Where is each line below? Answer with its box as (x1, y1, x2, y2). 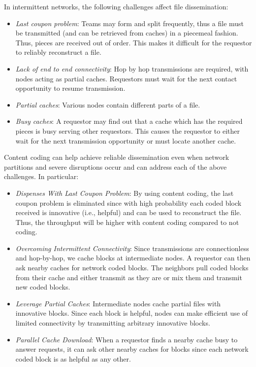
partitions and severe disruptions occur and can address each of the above (4, 161, 227, 172)
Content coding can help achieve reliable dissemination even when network (4, 152, 229, 162)
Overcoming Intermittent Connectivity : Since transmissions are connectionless (15, 243, 249, 253)
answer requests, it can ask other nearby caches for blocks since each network (15, 344, 249, 354)
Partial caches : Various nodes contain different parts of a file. (15, 99, 200, 110)
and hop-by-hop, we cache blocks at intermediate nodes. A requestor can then (15, 253, 251, 263)
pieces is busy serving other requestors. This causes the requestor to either (15, 125, 240, 136)
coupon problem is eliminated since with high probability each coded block (15, 197, 242, 208)
